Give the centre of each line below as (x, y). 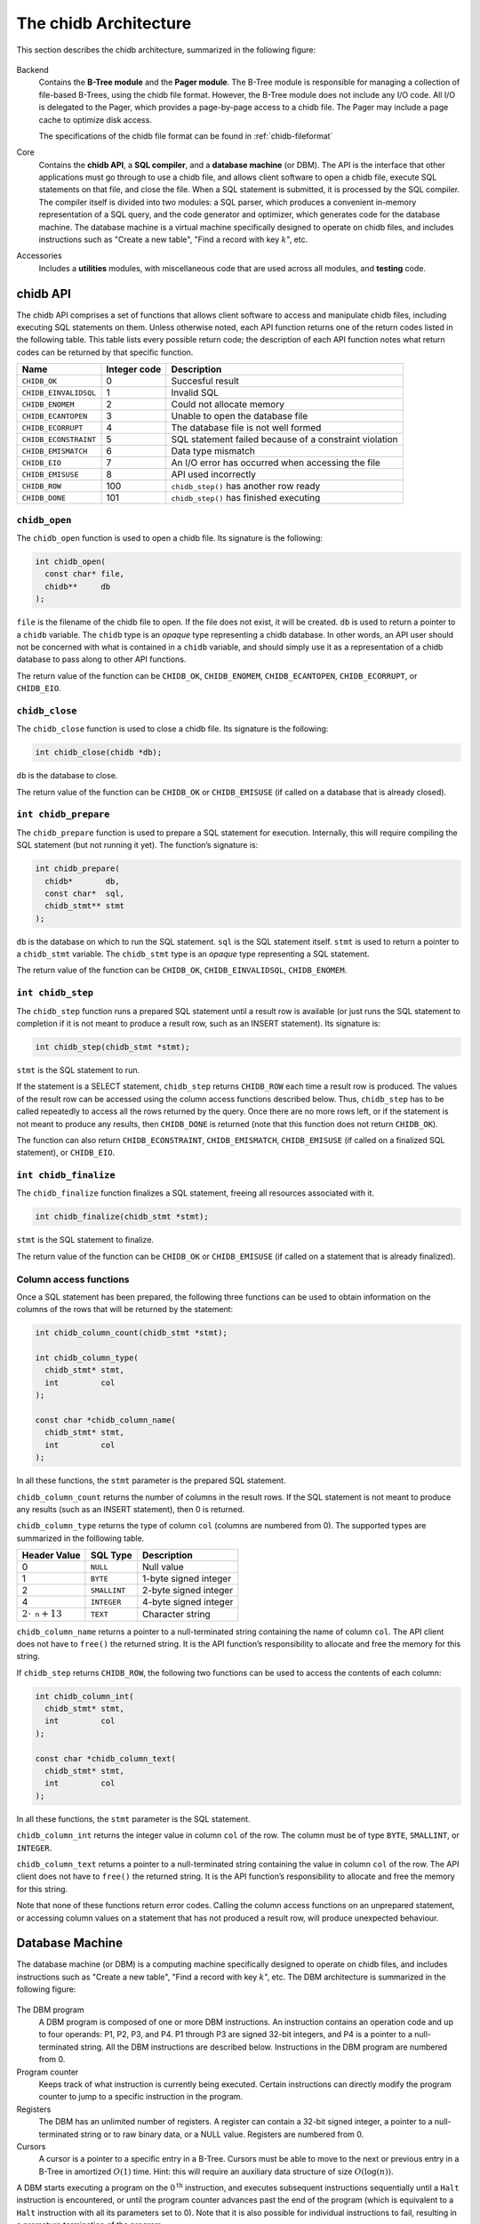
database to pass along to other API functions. (101, 659)
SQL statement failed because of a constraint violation (285, 439)
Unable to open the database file (240, 416)
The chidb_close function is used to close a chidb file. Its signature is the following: (172, 729)
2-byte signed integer (188, 1591)
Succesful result (205, 381)
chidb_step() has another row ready (246, 487)
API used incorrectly (214, 474)
